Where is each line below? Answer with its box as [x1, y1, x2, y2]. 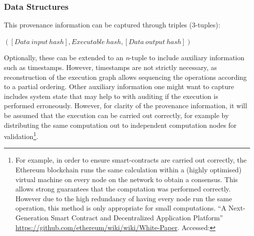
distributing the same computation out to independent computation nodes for [4, 119, 237, 130]
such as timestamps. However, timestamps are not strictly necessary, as [4, 62, 217, 72]
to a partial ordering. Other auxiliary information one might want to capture [4, 81, 234, 92]
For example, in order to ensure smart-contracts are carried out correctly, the [15, 155, 247, 165]
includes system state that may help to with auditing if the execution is [4, 91, 218, 101]
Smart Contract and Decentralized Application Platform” [51, 212, 223, 222]
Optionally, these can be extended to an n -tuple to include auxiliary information [4, 52, 245, 63]
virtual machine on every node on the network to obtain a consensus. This [15, 174, 238, 184]
